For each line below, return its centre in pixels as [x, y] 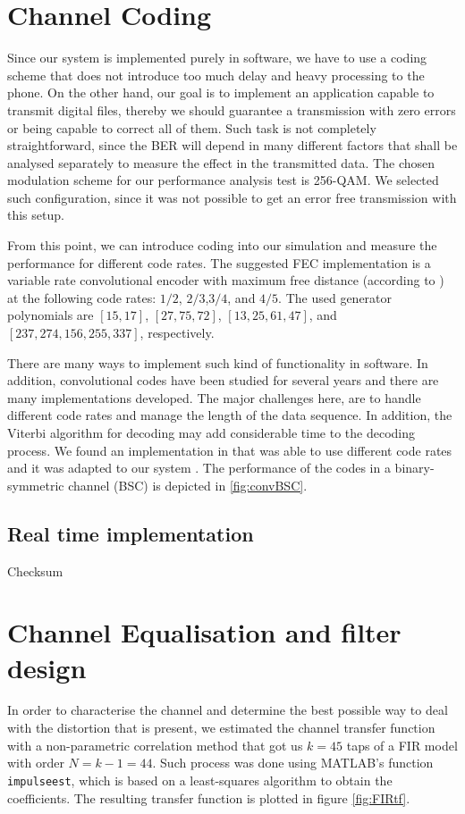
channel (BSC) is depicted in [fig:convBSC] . [188, 485]
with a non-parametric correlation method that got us [155, 745]
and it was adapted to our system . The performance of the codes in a [199, 468]
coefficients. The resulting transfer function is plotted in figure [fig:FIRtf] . [209, 797]
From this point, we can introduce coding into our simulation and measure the [222, 245]
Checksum [35, 571]
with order [36, 763]
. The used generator [335, 297]
